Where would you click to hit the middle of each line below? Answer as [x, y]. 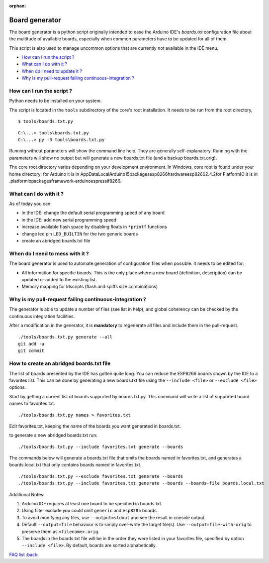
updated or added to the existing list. [59, 279]
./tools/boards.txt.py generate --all [65, 337]
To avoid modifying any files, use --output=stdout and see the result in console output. [114, 517]
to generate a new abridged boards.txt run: [53, 435]
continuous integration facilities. [42, 316]
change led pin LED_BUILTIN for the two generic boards [80, 233]
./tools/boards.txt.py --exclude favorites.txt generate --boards [101, 476]
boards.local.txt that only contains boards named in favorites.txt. [75, 465]
